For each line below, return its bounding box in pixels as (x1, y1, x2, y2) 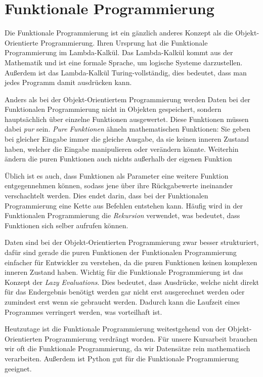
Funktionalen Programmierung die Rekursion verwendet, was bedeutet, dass (5, 210, 240, 221)
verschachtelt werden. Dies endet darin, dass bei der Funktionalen (5, 190, 208, 201)
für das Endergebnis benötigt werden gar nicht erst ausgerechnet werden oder (5, 286, 245, 297)
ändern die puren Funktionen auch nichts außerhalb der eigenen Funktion (5, 153, 232, 164)
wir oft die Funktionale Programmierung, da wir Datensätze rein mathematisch (5, 343, 250, 354)
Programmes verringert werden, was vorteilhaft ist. (5, 306, 162, 317)
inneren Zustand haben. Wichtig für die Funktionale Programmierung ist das (5, 267, 243, 277)
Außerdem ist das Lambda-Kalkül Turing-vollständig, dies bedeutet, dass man (5, 67, 247, 77)
